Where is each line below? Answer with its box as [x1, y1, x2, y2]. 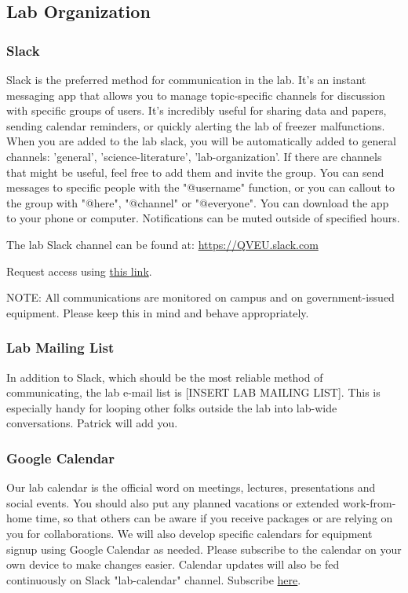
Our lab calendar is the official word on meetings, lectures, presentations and [6, 479, 376, 496]
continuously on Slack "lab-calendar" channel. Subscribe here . [6, 571, 301, 588]
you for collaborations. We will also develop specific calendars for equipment [6, 525, 373, 541]
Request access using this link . [6, 262, 152, 279]
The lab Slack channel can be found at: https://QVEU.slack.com [6, 236, 319, 252]
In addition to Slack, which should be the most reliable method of [6, 368, 323, 385]
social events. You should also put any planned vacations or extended [6, 494, 340, 511]
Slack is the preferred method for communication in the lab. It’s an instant [6, 71, 366, 87]
